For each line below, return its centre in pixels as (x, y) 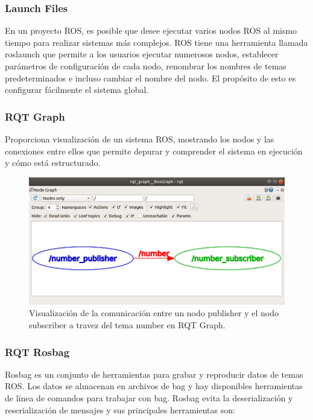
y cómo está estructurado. (53, 163)
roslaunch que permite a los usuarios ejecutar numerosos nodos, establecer (142, 54)
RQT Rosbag (37, 352)
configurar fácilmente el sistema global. (77, 90)
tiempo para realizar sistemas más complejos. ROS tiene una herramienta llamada (156, 42)
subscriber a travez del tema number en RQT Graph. (127, 325)
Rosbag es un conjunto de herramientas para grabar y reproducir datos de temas (154, 374)
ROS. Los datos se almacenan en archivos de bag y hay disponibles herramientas (154, 386)
